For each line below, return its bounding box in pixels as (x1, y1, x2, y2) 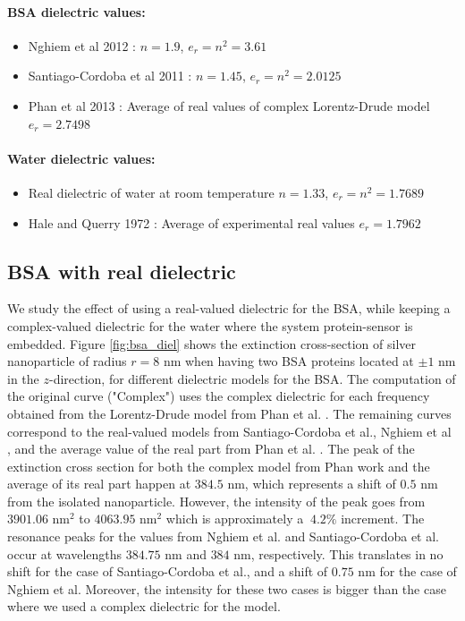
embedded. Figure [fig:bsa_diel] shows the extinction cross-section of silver (7, 334, 417, 353)
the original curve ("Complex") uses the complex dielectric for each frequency (7, 387, 430, 405)
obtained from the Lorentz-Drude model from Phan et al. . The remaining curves (7, 404, 452, 422)
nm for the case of (358, 562, 457, 581)
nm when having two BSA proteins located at (163, 352, 414, 370)
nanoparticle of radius (7, 352, 127, 370)
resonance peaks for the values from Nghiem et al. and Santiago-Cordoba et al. (7, 527, 439, 546)
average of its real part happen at (7, 474, 191, 493)
